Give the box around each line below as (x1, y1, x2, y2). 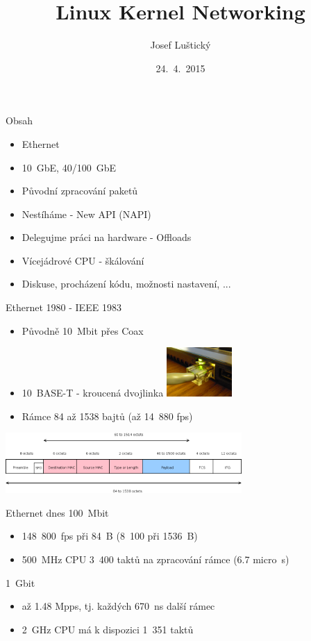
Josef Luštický (150, 38, 211, 52)
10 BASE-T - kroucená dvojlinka (22, 385, 164, 400)
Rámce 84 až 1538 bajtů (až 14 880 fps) (22, 408, 193, 423)
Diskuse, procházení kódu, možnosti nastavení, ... (22, 276, 231, 291)
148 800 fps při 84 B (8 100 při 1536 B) (22, 528, 198, 543)
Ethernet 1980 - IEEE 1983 (6, 300, 121, 315)
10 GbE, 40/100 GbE (22, 160, 116, 174)
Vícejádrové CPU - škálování (22, 253, 144, 267)
